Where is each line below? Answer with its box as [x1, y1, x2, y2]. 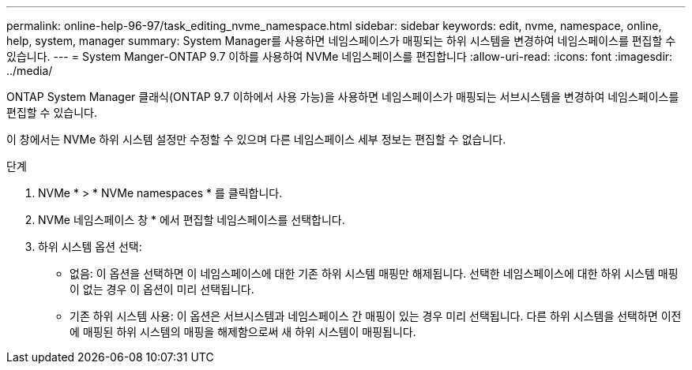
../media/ [6, 64, 53, 77]
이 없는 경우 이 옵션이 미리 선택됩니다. [70, 282, 254, 296]
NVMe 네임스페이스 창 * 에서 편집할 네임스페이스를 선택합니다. [38, 213, 345, 226]
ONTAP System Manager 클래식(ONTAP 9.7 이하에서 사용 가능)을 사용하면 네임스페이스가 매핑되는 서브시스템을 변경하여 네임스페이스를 [6, 90, 679, 103]
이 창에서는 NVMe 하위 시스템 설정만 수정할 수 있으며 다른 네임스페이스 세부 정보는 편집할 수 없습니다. [6, 133, 506, 146]
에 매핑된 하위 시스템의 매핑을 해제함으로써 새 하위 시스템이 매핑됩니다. [70, 325, 416, 338]
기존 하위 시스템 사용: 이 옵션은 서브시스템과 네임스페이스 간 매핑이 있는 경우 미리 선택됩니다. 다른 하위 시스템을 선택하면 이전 [70, 309, 682, 323]
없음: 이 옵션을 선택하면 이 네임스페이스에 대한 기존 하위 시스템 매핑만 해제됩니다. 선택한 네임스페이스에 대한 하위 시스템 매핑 [70, 267, 679, 280]
